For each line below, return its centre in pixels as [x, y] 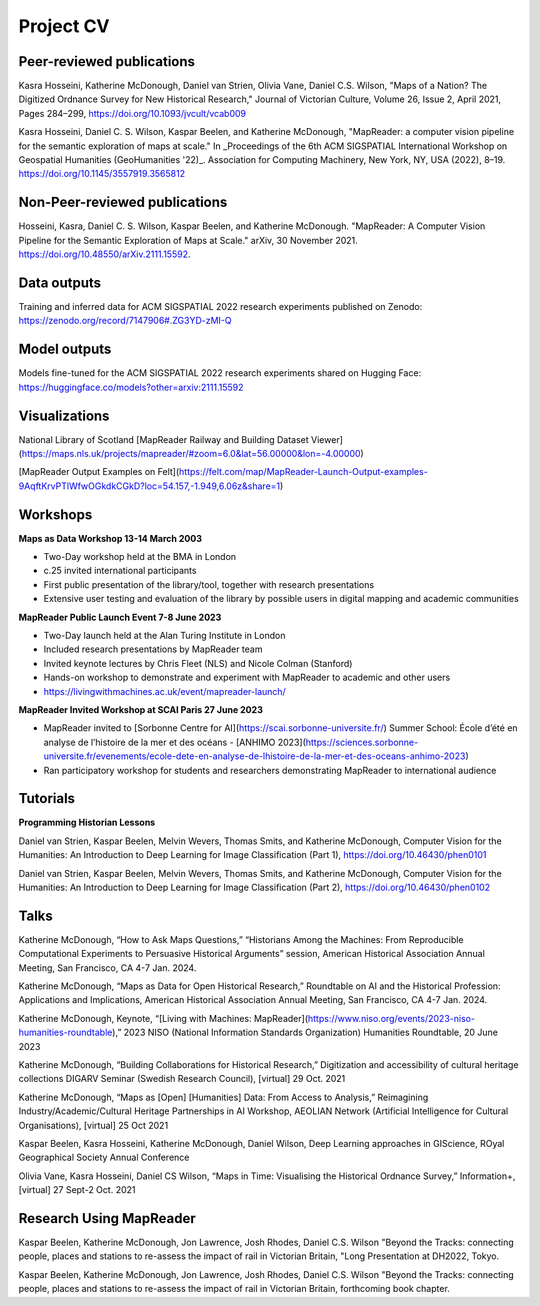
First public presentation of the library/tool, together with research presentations [209, 584]
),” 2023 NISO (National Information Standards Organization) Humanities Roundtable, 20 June [305, 1032]
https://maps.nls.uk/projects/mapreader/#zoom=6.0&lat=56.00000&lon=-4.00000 [191, 453]
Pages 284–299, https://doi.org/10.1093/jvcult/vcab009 [132, 113]
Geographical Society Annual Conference [104, 1157]
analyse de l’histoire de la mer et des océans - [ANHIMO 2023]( [175, 742]
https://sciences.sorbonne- [362, 742]
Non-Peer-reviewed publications [123, 202]
